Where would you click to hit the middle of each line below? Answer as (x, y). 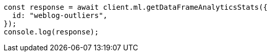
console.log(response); (51, 32)
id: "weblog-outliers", (60, 15)
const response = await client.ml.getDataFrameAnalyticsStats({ (136, 7)
